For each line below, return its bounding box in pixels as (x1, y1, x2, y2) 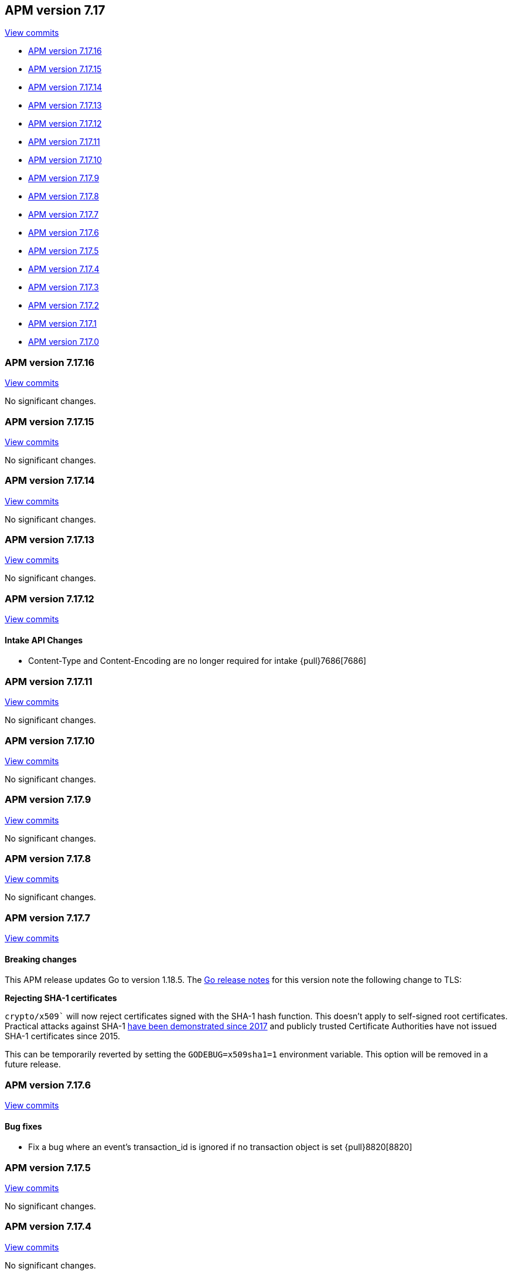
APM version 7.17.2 (28, 300, 100, 311)
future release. (5, 1059, 61, 1070)
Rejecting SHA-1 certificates (5, 993, 117, 1003)
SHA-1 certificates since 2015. (5, 1031, 120, 1042)
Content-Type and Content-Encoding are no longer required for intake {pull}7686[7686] (28, 656, 367, 666)
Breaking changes (5, 954, 77, 964)
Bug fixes (5, 1121, 42, 1131)
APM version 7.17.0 (28, 337, 99, 347)
